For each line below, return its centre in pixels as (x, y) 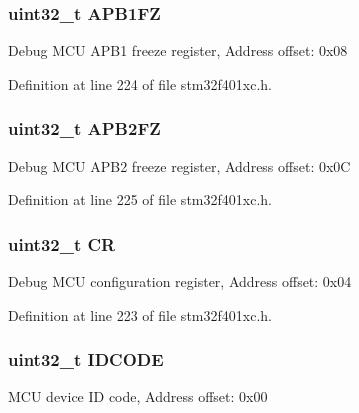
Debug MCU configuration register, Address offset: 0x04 (180, 281)
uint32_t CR (62, 243)
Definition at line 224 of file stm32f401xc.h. (140, 83)
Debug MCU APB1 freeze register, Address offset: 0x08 (178, 50)
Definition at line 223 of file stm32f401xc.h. (140, 314)
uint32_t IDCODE (86, 359)
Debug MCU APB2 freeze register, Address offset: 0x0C (179, 165)
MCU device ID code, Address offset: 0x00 (138, 396)
